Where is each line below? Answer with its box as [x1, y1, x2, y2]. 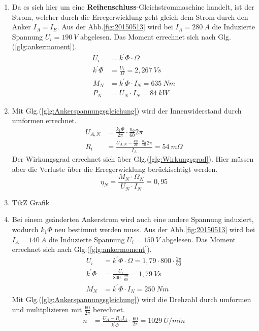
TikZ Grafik [12, 197, 50, 207]
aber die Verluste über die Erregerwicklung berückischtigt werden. [12, 163, 218, 174]
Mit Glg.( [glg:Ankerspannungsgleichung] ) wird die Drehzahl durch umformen [12, 294, 251, 305]
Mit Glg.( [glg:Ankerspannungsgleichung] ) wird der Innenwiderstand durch [12, 105, 242, 116]
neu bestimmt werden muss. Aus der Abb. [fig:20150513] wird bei [54, 224, 255, 234]
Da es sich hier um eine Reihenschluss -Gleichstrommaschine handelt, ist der [12, 2, 254, 12]
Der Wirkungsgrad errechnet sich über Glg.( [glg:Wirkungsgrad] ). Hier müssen [12, 154, 254, 164]
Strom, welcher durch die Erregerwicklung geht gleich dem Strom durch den [12, 11, 248, 22]
